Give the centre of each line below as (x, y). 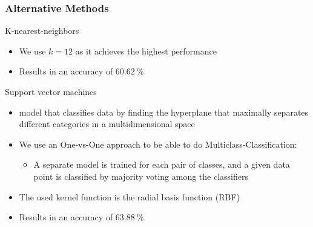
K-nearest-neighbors (42, 31)
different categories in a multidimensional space (107, 124)
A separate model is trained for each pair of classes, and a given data (162, 164)
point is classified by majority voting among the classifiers (141, 176)
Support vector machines (51, 91)
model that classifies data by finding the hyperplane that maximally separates (164, 112)
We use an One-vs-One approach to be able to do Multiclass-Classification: (158, 144)
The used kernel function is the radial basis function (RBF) (130, 196)
